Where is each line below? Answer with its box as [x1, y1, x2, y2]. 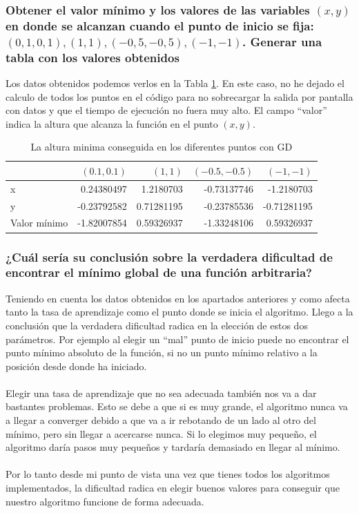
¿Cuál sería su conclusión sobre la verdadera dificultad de [6, 248, 333, 265]
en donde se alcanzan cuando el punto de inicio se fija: [6, 17, 314, 34]
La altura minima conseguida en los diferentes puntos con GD [30, 139, 293, 154]
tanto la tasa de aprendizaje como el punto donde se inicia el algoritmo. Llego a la [6, 304, 353, 319]
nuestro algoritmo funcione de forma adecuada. [6, 494, 204, 508]
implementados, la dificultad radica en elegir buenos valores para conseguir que [6, 481, 340, 495]
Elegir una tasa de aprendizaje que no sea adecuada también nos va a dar [6, 385, 317, 400]
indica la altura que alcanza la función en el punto [6, 116, 218, 130]
